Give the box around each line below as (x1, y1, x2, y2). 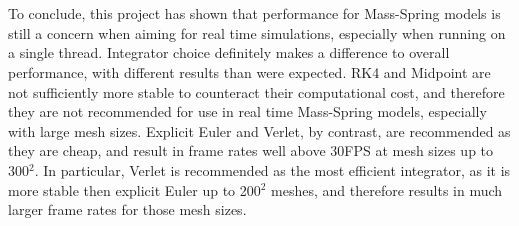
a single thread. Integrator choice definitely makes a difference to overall (8, 42, 450, 63)
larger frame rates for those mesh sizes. (8, 199, 247, 220)
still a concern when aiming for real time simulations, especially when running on (8, 22, 506, 43)
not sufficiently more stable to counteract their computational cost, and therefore (8, 81, 505, 102)
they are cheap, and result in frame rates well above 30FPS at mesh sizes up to (8, 140, 494, 161)
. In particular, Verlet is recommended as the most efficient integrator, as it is (34, 159, 511, 180)
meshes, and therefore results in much (271, 179, 503, 200)
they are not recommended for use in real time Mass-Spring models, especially (8, 101, 487, 122)
